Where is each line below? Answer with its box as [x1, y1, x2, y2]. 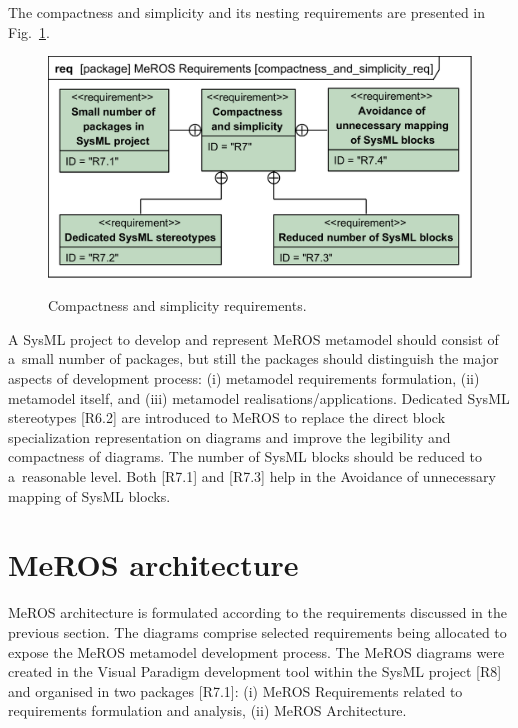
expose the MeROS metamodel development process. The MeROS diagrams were [8, 641, 505, 662]
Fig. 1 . [8, 21, 50, 42]
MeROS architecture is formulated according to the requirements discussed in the [8, 602, 507, 623]
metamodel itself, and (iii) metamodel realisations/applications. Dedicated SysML [8, 387, 510, 408]
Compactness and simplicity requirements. [48, 295, 307, 316]
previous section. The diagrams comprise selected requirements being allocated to [8, 621, 507, 642]
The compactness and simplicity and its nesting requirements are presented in [8, 2, 486, 22]
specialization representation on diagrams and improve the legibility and [8, 426, 451, 447]
